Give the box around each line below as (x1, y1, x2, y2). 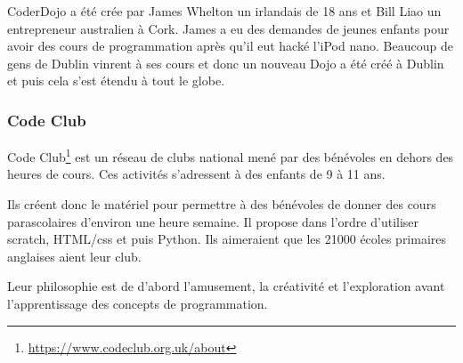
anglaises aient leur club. (7, 246, 142, 265)
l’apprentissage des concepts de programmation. (7, 294, 268, 312)
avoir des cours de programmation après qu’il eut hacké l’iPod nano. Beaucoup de (7, 36, 453, 55)
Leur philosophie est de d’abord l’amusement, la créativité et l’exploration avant (7, 277, 445, 295)
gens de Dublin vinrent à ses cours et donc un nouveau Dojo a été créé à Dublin (7, 53, 444, 72)
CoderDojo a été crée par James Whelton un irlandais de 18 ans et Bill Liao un (7, 2, 442, 20)
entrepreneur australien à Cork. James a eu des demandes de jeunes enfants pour (7, 19, 450, 37)
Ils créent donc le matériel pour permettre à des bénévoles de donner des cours (7, 195, 436, 214)
